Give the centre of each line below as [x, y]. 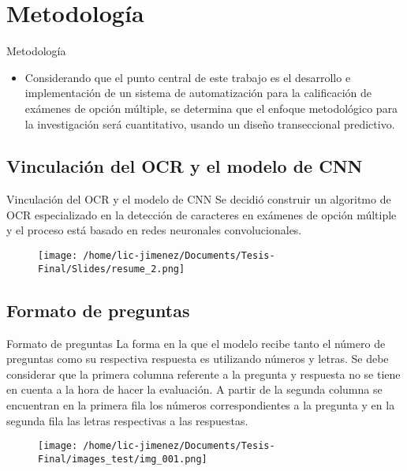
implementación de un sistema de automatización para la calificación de [198, 93]
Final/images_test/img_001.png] [123, 459]
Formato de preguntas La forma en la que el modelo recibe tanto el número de [196, 343]
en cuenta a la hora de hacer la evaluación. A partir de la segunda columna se [194, 389]
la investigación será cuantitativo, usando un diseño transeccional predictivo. [210, 123]
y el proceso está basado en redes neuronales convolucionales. [154, 230]
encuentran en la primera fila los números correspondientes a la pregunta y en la [201, 404]
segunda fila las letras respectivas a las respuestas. [127, 420]
